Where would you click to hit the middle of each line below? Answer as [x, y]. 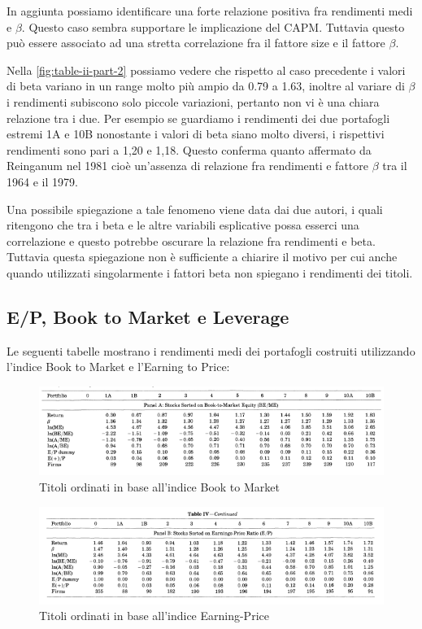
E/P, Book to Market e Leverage [148, 316]
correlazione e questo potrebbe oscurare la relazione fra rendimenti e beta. [191, 240]
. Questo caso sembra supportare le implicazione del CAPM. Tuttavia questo [213, 26]
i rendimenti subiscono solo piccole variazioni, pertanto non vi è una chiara [193, 101]
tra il [395, 166]
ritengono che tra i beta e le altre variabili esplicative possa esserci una [183, 225]
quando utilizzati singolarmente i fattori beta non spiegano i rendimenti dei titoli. [210, 272]
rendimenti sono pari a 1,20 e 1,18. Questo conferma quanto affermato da [189, 149]
